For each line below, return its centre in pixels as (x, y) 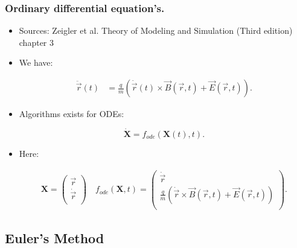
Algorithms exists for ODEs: (72, 114)
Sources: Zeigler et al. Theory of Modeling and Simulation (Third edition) (156, 30)
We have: (36, 62)
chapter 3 (37, 42)
